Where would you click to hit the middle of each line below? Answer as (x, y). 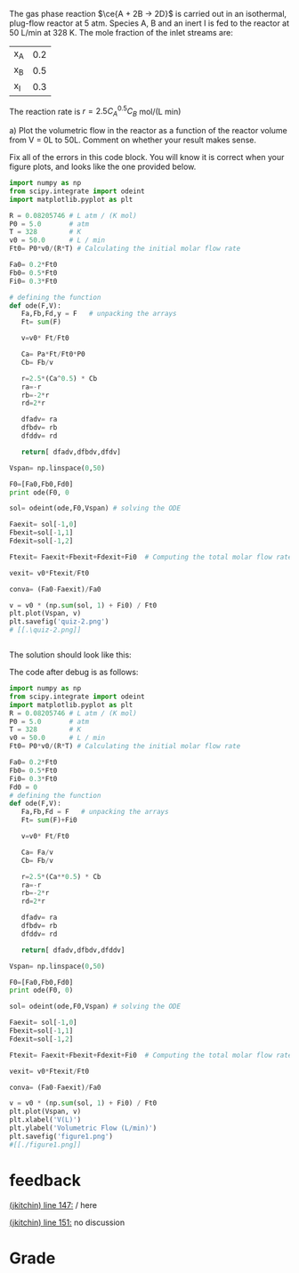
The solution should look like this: (70, 655)
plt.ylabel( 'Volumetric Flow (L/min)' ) (83, 1128)
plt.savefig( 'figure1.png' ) (61, 1136)
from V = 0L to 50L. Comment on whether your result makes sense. (133, 140)
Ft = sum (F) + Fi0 (49, 820)
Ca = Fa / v (37, 852)
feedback (45, 1180)
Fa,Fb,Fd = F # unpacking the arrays (95, 812)
